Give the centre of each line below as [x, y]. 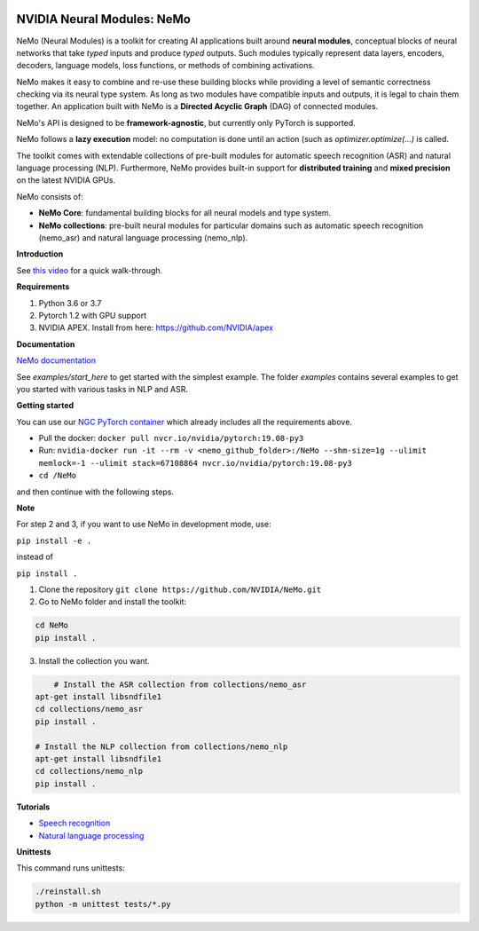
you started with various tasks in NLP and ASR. [102, 389]
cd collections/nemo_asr [89, 709]
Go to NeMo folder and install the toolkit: [112, 602]
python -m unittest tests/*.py [103, 904]
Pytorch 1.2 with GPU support [92, 315]
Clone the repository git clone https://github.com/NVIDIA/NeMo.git [180, 589]
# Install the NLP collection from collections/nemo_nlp [161, 746]
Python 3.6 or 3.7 [70, 303]
